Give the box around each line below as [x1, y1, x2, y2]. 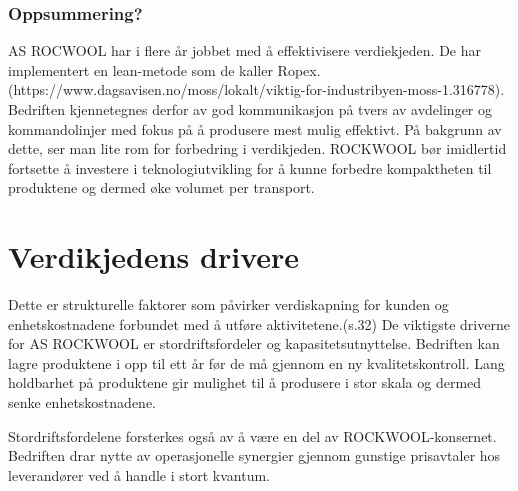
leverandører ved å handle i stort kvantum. [8, 464, 270, 485]
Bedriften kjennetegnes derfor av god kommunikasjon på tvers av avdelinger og [8, 99, 493, 119]
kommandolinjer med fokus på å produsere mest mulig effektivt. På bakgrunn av [8, 118, 502, 139]
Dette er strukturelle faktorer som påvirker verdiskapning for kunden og [8, 294, 449, 315]
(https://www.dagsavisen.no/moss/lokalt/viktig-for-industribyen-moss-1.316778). [8, 79, 505, 100]
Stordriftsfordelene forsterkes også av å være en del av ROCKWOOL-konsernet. [8, 425, 497, 446]
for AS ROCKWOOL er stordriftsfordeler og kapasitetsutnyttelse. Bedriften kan [8, 333, 500, 354]
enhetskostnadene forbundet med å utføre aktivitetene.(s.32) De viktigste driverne [8, 313, 510, 334]
